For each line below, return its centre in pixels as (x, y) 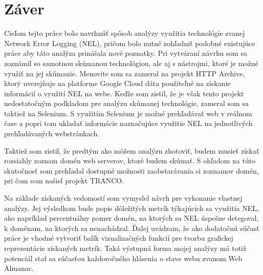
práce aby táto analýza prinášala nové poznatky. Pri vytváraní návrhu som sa (126, 53)
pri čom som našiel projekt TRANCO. (64, 181)
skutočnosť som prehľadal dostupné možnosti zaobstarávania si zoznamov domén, (131, 170)
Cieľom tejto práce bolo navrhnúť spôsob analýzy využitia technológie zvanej (125, 33)
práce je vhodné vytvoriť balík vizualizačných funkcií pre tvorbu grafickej (119, 238)
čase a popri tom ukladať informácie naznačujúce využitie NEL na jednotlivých (128, 123)
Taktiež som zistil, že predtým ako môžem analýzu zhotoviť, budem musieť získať (132, 150)
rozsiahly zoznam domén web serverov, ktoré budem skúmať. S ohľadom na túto (130, 161)
